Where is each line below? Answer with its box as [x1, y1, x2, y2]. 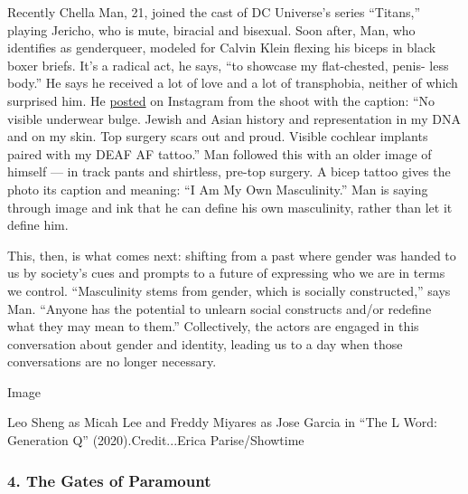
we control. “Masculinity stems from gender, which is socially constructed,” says [7, 280, 451, 299]
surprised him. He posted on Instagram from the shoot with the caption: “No [7, 90, 435, 109]
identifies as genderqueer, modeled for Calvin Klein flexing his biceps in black [7, 38, 436, 57]
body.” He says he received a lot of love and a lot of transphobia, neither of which [7, 73, 458, 92]
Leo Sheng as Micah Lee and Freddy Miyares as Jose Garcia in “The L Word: [7, 413, 437, 432]
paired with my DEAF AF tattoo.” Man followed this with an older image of [7, 144, 432, 163]
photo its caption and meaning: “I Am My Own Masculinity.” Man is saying [7, 179, 428, 198]
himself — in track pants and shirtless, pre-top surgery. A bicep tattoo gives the [7, 162, 451, 181]
